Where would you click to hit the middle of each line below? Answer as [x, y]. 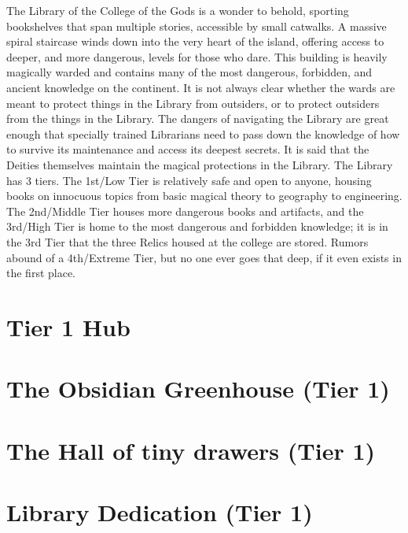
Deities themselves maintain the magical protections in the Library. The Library [200, 164]
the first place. [41, 273]
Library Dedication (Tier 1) [160, 512]
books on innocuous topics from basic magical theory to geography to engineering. [204, 196]
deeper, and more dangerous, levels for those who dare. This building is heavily [197, 56]
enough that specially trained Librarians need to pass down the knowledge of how [203, 133]
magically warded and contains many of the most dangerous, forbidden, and [189, 72]
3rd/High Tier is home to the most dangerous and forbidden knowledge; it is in [197, 226]
